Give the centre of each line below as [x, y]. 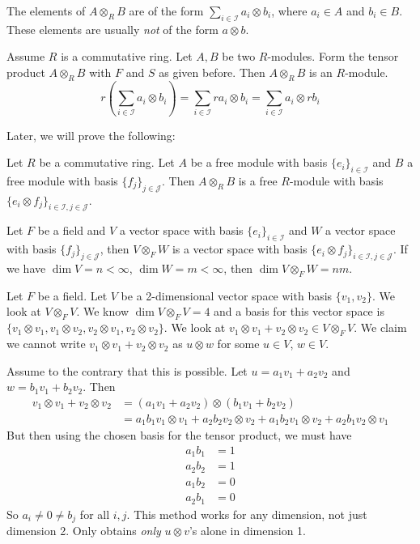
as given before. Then [212, 72]
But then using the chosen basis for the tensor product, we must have [179, 435]
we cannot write [46, 344]
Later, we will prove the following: [91, 135]
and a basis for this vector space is [299, 311]
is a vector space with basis [240, 249]
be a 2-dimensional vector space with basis [227, 295]
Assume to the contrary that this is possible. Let [127, 370]
